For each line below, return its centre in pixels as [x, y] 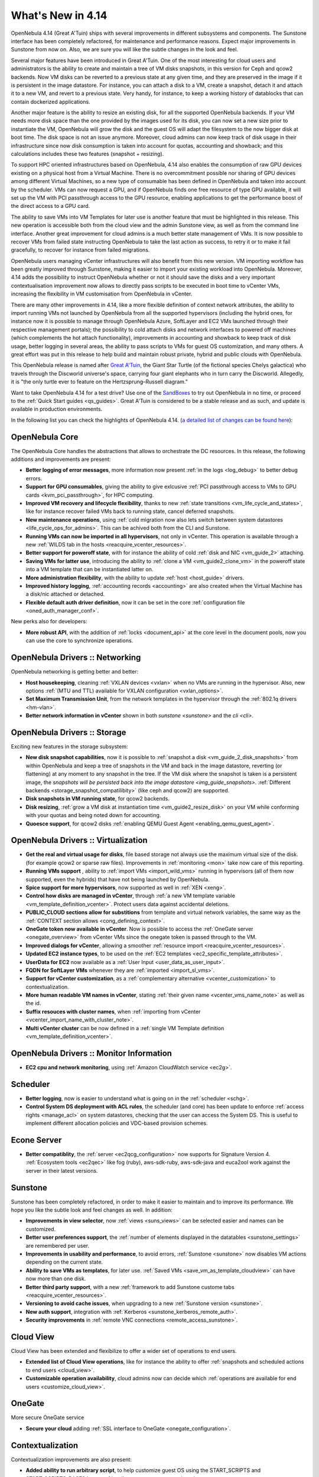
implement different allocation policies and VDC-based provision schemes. [117, 1123]
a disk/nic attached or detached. [65, 594]
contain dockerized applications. [51, 102]
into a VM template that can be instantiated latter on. [89, 570]
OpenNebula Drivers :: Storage [69, 732]
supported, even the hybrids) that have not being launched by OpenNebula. [118, 879]
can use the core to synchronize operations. [79, 640]
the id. [33, 1003]
